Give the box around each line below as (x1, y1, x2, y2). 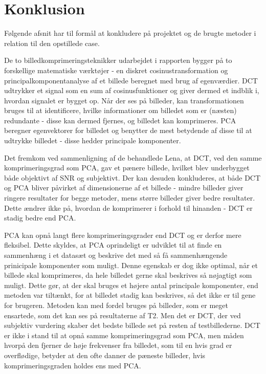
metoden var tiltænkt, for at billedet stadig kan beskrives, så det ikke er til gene (4, 290, 256, 300)
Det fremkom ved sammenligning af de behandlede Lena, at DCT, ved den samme (4, 152, 262, 163)
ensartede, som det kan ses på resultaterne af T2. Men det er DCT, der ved (4, 310, 241, 320)
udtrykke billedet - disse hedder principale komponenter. (4, 135, 181, 146)
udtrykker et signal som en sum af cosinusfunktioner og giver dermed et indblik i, (4, 85, 259, 96)
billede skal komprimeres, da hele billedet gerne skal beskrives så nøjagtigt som (4, 270, 252, 280)
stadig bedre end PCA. (4, 212, 76, 223)
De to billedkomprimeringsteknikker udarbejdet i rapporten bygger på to (4, 55, 232, 65)
